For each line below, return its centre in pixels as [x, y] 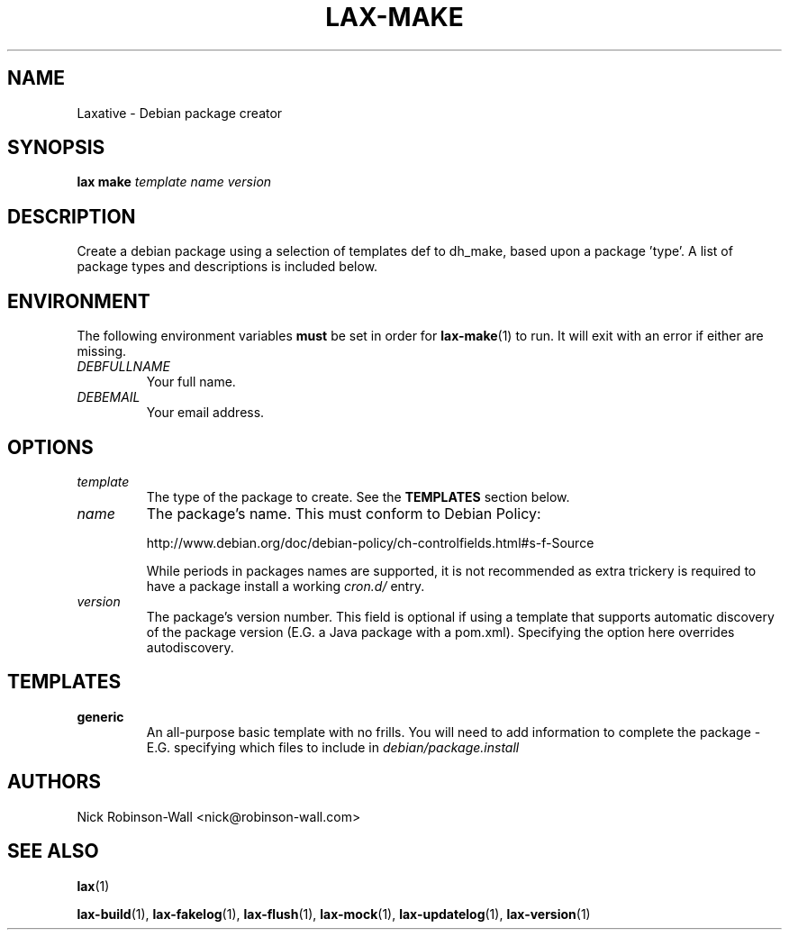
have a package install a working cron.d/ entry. [286, 586]
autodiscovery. [190, 647]
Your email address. [205, 413]
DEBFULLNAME [123, 367]
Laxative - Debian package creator [180, 113]
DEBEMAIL [109, 397]
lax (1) [93, 886]
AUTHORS [54, 782]
